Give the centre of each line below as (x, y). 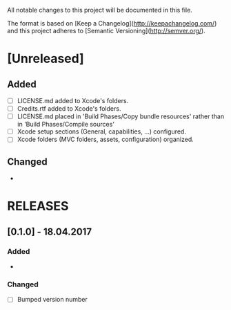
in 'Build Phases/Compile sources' (66, 125)
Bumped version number (52, 300)
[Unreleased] (46, 59)
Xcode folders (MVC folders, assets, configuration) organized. (106, 139)
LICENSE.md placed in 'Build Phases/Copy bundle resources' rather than (121, 116)
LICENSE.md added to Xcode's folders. (73, 101)
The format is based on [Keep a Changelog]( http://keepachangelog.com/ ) (112, 23)
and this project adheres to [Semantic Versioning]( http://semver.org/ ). (106, 31)
